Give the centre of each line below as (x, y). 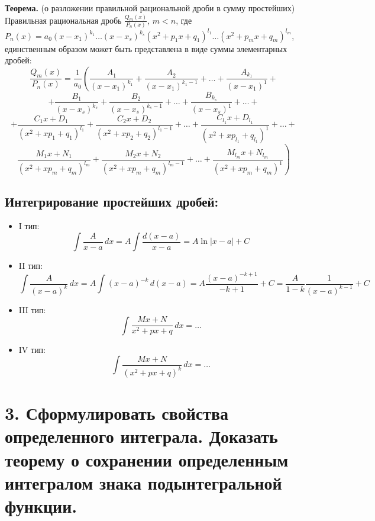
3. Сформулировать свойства (117, 413)
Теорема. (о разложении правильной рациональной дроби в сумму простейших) (150, 8)
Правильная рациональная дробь (63, 20)
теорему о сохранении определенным (147, 459)
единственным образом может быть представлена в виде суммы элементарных (146, 48)
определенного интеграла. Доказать (141, 436)
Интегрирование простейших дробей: (112, 201)
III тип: (32, 309)
